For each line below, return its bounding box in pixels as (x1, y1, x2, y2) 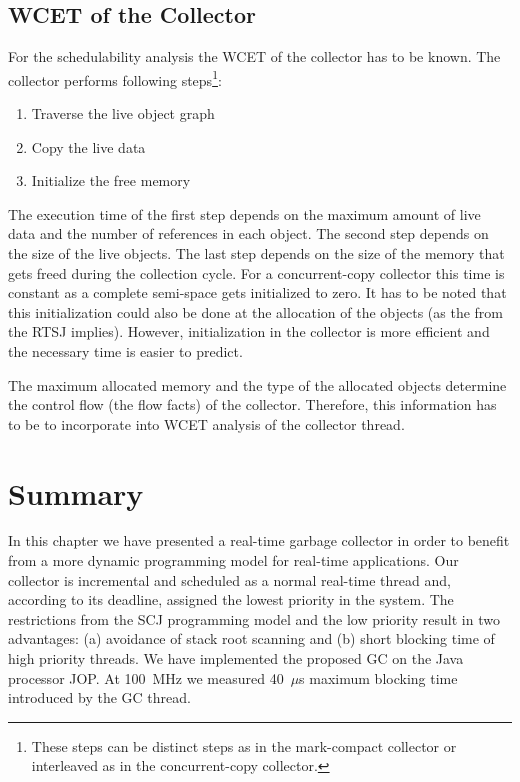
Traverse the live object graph (31, 103, 215, 124)
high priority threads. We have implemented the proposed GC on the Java (8, 648, 464, 669)
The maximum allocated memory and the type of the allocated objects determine (8, 374, 507, 395)
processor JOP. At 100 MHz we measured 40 (8, 667, 284, 688)
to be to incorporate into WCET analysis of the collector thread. (8, 413, 405, 434)
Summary (8, 472, 144, 513)
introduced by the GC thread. (8, 687, 191, 708)
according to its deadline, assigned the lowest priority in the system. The (8, 589, 454, 610)
